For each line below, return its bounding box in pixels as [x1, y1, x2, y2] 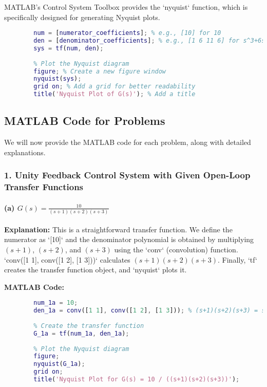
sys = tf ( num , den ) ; [33, 44, 104, 52]
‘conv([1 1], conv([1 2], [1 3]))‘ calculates [4, 254, 130, 265]
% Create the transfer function [33, 322, 144, 329]
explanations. [4, 146, 46, 157]
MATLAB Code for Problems [4, 113, 165, 128]
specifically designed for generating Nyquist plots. [4, 11, 160, 22]
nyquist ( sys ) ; [33, 75, 82, 83]
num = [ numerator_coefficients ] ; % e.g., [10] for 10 [33, 29, 221, 37]
